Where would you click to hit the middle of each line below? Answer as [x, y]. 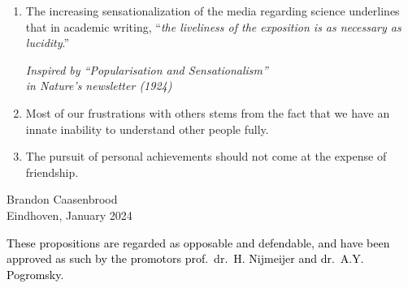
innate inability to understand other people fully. [147, 129]
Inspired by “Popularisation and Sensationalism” [147, 69]
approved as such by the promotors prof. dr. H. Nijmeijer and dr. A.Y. [185, 258]
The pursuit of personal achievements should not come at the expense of [206, 156]
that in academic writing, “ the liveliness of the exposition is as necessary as [213, 26]
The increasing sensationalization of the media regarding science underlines [213, 11]
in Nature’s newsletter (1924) [99, 86]
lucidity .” [48, 43]
